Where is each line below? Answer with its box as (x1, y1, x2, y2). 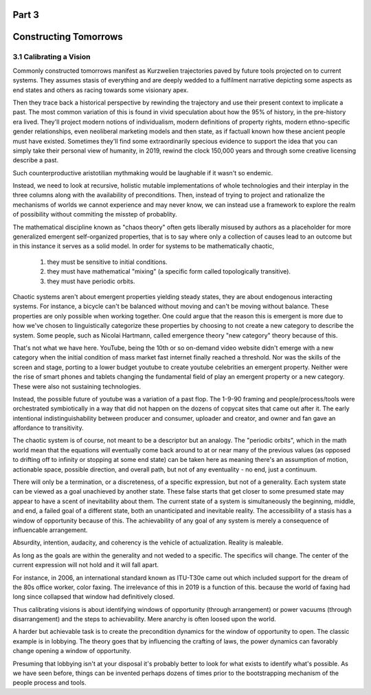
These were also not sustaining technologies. (12, 382, 141, 390)
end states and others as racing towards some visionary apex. (12, 86, 189, 94)
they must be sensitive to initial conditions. (47, 258, 168, 266)
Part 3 (12, 9, 39, 21)
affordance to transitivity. (12, 423, 84, 432)
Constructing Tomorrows (12, 31, 123, 43)
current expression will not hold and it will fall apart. (12, 561, 159, 569)
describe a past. (12, 156, 58, 164)
